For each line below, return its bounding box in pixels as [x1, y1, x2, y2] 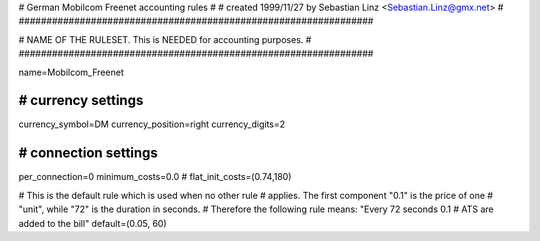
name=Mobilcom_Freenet [18, 66, 124, 78]
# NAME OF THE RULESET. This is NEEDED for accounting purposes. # [18, 33, 312, 45]
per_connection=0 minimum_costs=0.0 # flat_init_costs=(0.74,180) [18, 171, 292, 183]
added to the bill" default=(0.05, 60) [18, 217, 167, 229]
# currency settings [18, 92, 144, 109]
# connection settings [18, 145, 159, 162]
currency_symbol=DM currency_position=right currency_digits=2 [18, 118, 286, 130]
